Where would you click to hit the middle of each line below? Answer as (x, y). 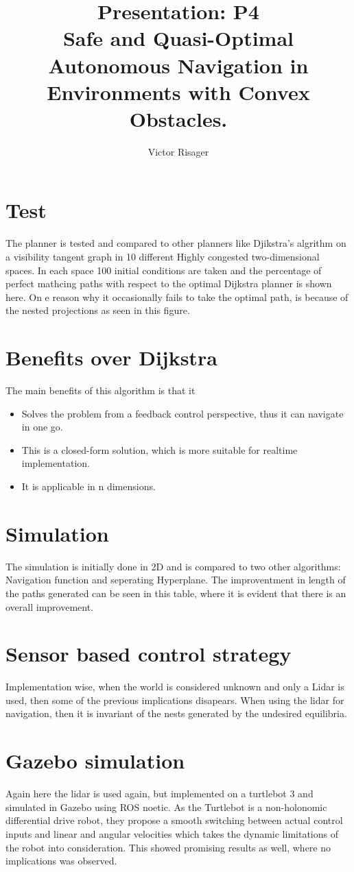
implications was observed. (61, 861)
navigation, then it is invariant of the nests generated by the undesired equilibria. (176, 713)
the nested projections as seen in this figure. (98, 310)
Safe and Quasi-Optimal (178, 38)
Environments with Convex (178, 92)
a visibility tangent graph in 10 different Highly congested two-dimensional (163, 256)
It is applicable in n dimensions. (88, 486)
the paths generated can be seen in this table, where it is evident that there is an (176, 593)
